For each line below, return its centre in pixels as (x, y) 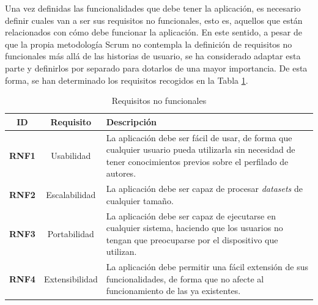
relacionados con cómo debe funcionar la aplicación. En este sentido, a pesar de (153, 32)
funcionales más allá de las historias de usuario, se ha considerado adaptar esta (153, 56)
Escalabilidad (71, 195)
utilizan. (121, 252)
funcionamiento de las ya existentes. (173, 291)
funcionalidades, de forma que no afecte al (185, 278)
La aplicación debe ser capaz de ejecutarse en (191, 215)
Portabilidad (71, 234)
